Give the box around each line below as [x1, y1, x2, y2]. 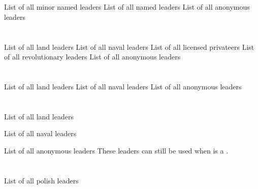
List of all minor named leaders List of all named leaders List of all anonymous [4, 2, 250, 12]
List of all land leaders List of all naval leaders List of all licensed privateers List [4, 41, 254, 52]
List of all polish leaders [4, 175, 79, 185]
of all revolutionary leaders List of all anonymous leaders [4, 51, 181, 62]
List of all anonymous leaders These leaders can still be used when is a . [4, 145, 229, 155]
